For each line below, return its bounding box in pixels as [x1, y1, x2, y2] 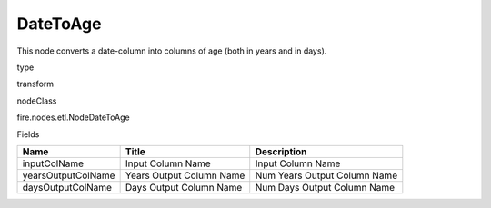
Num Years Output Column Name [255, 169, 398, 182]
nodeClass [16, 95, 57, 106]
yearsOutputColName [22, 169, 115, 182]
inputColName [22, 157, 85, 170]
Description [255, 145, 307, 158]
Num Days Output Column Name [255, 181, 396, 193]
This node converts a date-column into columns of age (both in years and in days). [16, 45, 327, 56]
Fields [16, 128, 40, 140]
